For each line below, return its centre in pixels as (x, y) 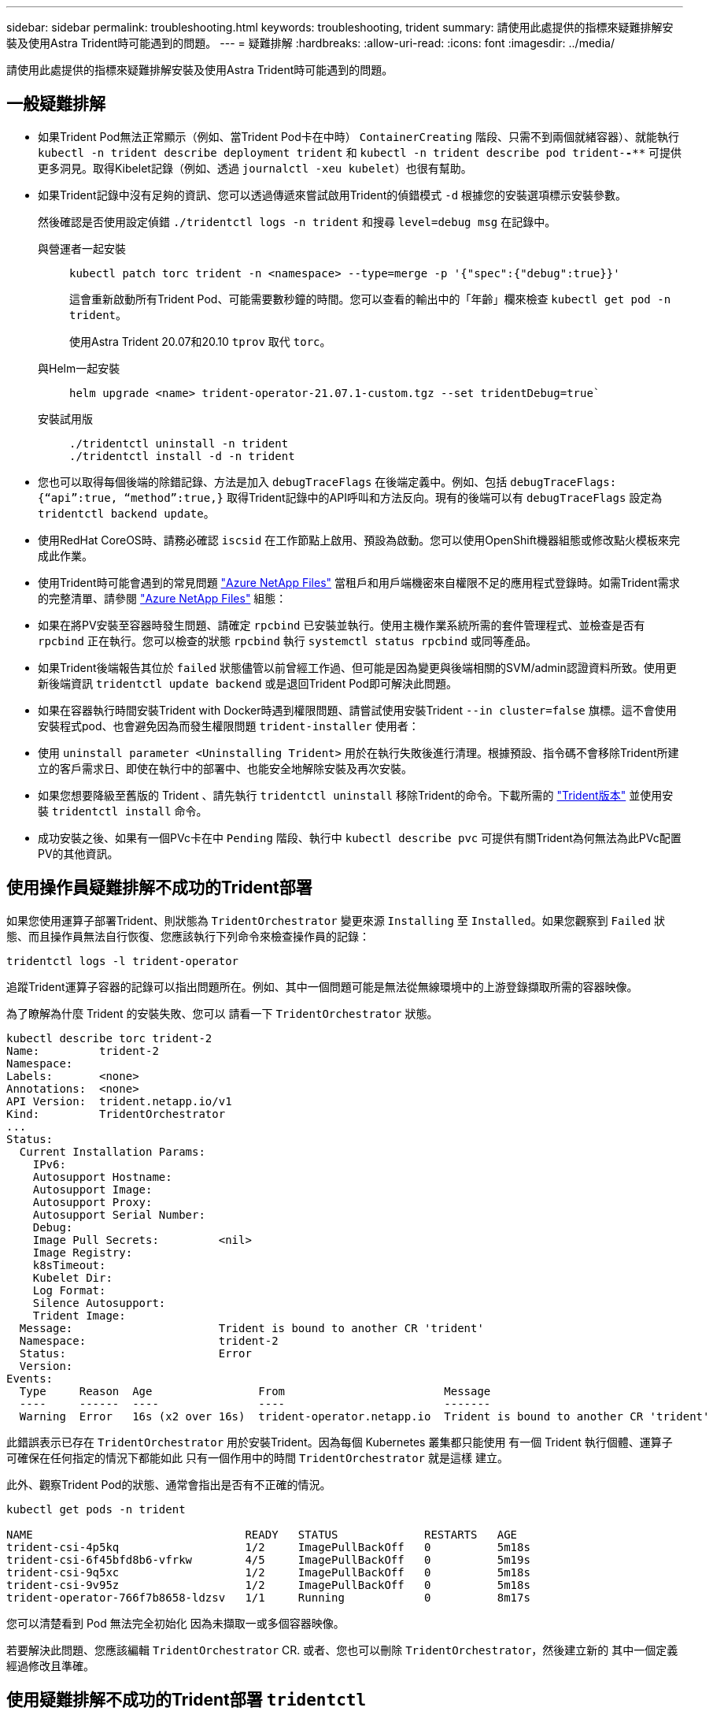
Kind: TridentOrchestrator (116, 1114)
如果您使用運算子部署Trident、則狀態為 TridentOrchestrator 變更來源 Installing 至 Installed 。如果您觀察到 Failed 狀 (336, 920)
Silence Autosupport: (99, 1303)
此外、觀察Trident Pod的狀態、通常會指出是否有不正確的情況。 (169, 1484)
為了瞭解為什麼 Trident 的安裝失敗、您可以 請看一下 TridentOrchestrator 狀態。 (222, 1013)
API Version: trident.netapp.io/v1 (119, 1101)
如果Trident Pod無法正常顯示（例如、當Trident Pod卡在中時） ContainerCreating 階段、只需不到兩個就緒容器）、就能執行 (358, 136)
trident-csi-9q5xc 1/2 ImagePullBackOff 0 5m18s (268, 1572)
